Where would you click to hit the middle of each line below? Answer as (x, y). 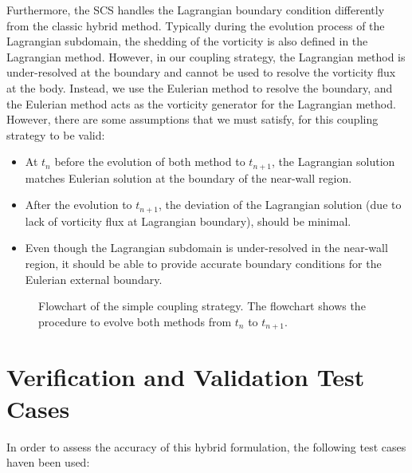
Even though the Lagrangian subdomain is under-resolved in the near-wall (206, 248)
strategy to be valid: (56, 134)
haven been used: (48, 462)
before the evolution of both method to (150, 162)
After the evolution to (78, 205)
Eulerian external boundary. (94, 279)
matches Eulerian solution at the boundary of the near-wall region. (188, 177)
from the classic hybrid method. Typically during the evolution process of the (196, 25)
